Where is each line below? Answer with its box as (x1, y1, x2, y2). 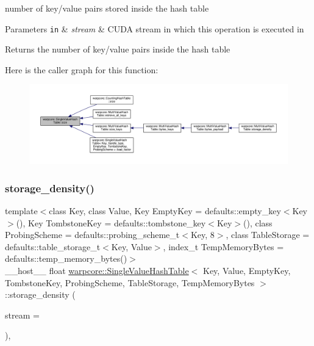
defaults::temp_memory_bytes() (5, 252, 127, 265)
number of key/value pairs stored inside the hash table (5, 2, 209, 14)
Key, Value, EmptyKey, (202, 264, 291, 277)
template (5, 204, 38, 217)
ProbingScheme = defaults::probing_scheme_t (5, 228, 180, 241)
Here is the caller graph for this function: (5, 63, 159, 76)
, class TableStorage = (226, 228, 310, 241)
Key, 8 (190, 228, 215, 241)
